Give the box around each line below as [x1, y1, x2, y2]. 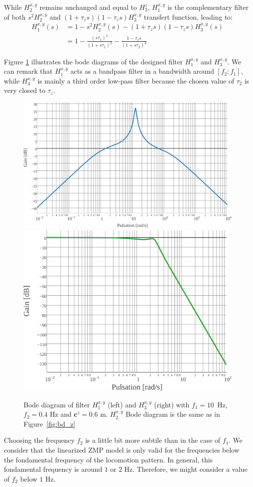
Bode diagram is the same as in [126, 409, 220, 419]
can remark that [4, 66, 53, 76]
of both [4, 11, 26, 22]
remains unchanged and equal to [39, 2, 137, 12]
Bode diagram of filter [24, 399, 90, 409]
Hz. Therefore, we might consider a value [124, 464, 248, 474]
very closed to [4, 85, 46, 95]
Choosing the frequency [4, 435, 75, 445]
